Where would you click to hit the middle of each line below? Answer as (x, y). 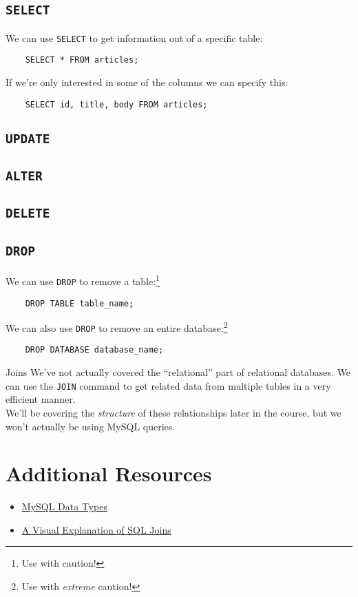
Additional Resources (109, 473)
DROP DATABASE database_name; (94, 350)
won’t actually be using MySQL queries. (91, 426)
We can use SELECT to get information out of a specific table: (134, 38)
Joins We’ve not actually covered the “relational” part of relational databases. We (178, 372)
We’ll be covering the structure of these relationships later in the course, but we (173, 412)
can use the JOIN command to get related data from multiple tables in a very (168, 385)
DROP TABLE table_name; (80, 303)
